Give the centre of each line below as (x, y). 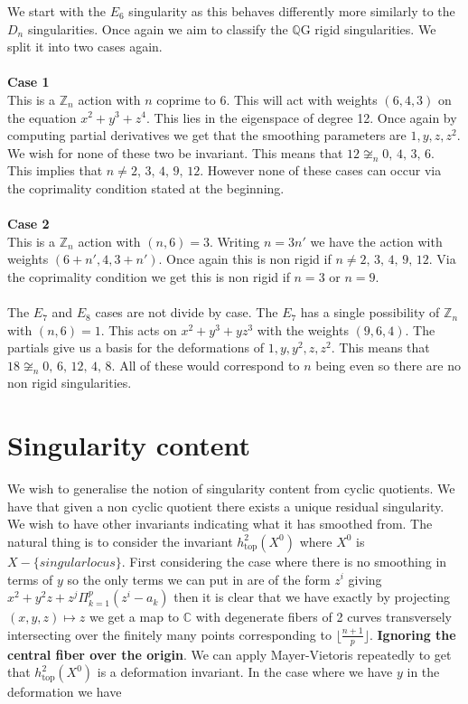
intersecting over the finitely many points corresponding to (169, 634)
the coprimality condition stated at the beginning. (146, 188)
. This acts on (139, 329)
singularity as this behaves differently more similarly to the (292, 11)
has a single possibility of (370, 312)
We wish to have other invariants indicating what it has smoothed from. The (220, 524)
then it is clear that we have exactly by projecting (312, 597)
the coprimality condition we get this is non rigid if (149, 276)
